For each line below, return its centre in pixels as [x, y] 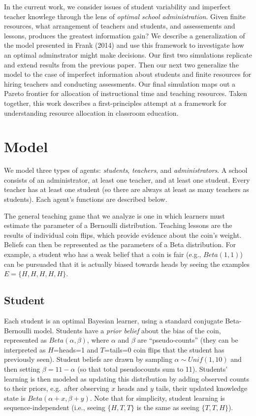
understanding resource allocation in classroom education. [91, 112]
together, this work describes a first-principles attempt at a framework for [115, 103]
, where [98, 340]
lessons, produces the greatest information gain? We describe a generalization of [125, 35]
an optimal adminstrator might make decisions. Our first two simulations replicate [128, 54]
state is [15, 398]
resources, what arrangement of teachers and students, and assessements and [120, 26]
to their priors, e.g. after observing [57, 388]
